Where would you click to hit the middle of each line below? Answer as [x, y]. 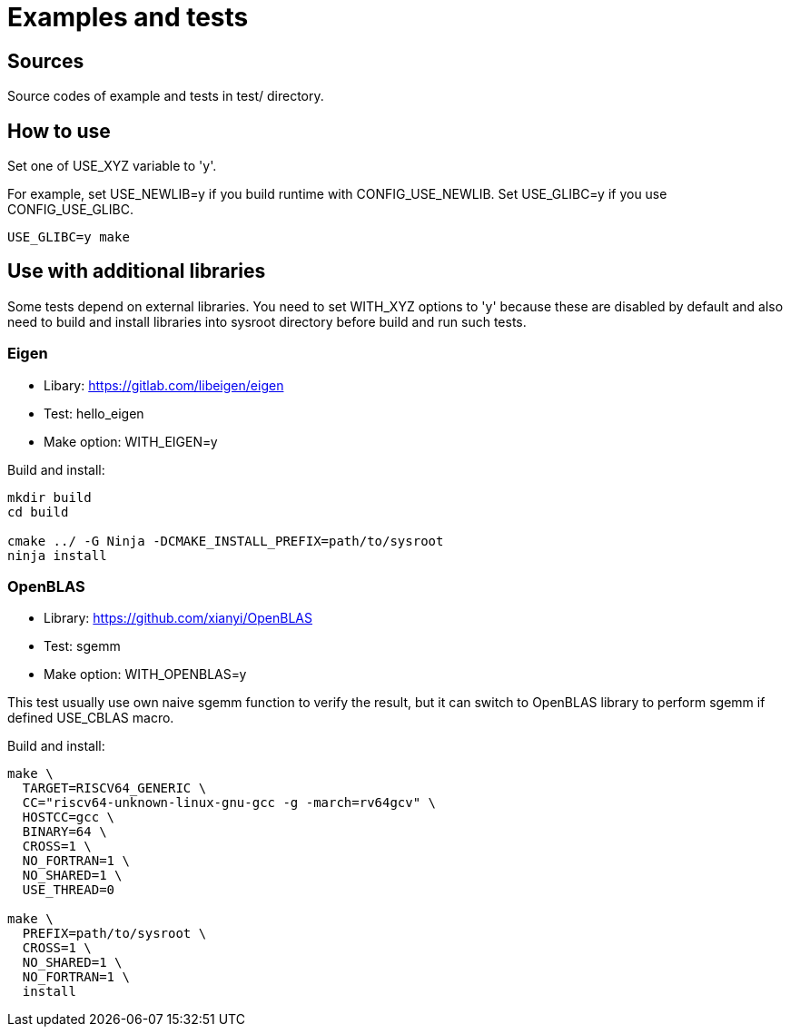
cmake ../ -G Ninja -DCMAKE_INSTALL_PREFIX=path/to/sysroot [226, 541]
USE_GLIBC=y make [69, 237]
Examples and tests [128, 17]
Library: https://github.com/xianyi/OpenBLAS [178, 618]
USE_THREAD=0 [69, 890]
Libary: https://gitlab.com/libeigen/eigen [164, 385]
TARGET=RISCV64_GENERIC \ [114, 788]
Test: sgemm [82, 646]
